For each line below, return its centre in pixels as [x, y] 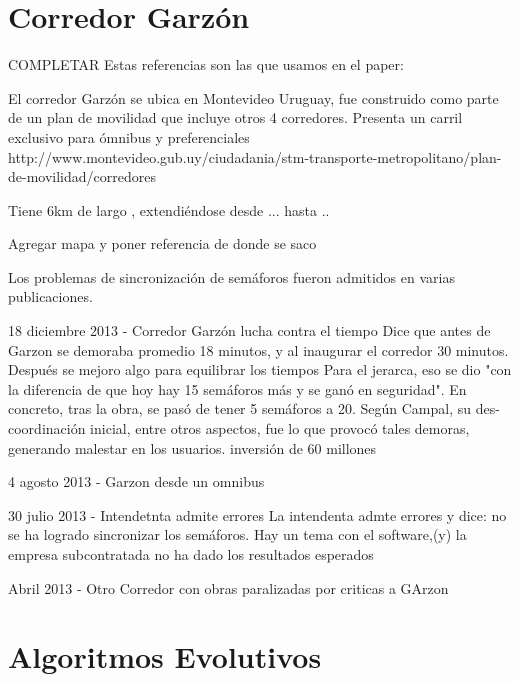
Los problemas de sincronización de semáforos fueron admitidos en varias [231, 276]
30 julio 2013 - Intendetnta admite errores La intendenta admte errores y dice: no [257, 514]
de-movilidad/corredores [82, 176]
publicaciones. [50, 296]
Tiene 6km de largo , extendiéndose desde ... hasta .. [169, 209]
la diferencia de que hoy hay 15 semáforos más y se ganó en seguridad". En [237, 388]
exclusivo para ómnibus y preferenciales [129, 136]
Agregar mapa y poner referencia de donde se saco [162, 243]
